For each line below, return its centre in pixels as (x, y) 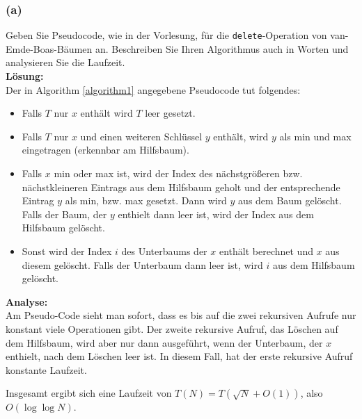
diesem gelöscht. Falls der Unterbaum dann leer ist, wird (142, 264)
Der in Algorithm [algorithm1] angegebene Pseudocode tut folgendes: (153, 89)
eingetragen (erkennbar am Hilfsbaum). (105, 150)
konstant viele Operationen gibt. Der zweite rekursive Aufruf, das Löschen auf (172, 328)
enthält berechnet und (266, 251)
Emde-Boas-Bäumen (49, 48)
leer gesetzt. (170, 113)
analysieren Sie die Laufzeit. (65, 62)
